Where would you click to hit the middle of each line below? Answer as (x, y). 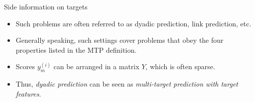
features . (28, 93)
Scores (25, 66)
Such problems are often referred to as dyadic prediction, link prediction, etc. (133, 23)
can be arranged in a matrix (96, 66)
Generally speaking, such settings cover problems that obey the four (120, 40)
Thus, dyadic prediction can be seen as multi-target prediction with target (127, 84)
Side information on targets (46, 6)
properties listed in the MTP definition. (76, 50)
